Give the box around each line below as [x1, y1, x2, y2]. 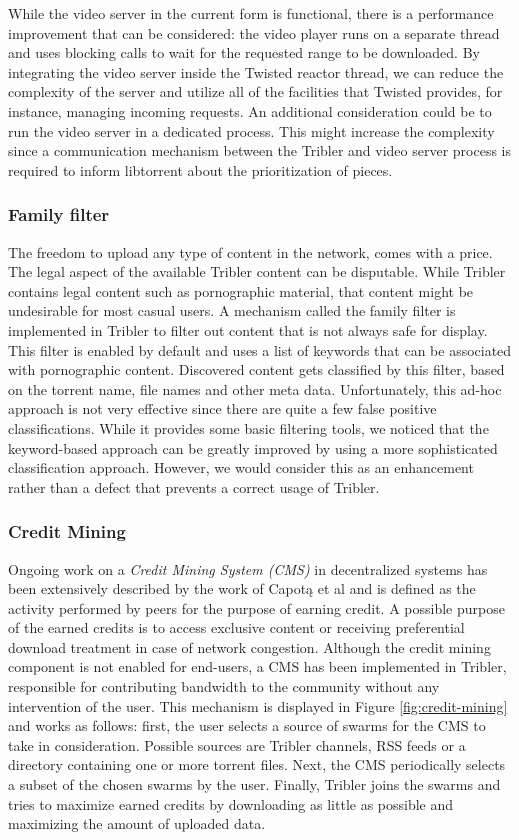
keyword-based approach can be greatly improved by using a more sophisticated [8, 437, 498, 458]
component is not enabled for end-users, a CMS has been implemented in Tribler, [8, 656, 507, 677]
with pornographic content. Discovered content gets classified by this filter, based [8, 359, 505, 380]
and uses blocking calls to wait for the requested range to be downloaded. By [8, 42, 480, 63]
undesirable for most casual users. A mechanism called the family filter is [8, 300, 456, 321]
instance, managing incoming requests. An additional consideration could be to [8, 100, 492, 121]
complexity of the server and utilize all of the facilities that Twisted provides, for [8, 81, 503, 102]
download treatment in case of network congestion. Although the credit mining [8, 636, 491, 657]
